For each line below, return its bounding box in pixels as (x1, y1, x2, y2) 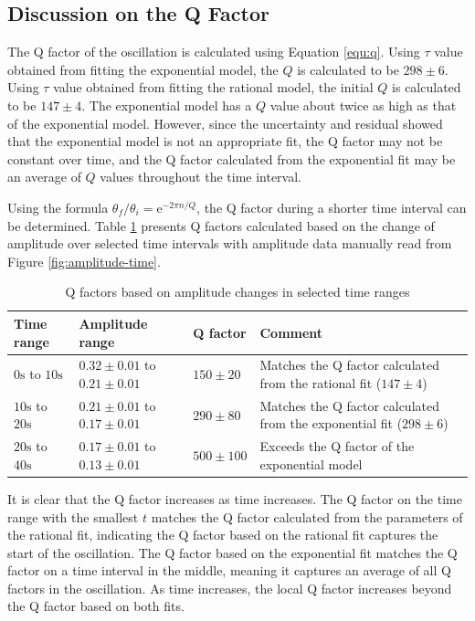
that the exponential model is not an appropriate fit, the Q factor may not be (7, 132, 443, 151)
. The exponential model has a (81, 95, 252, 114)
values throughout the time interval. (100, 167, 302, 186)
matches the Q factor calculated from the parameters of (151, 507, 463, 526)
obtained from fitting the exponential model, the (7, 59, 279, 79)
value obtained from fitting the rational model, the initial (53, 78, 374, 97)
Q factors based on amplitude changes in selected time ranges (65, 282, 410, 301)
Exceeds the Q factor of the (259, 437, 415, 456)
